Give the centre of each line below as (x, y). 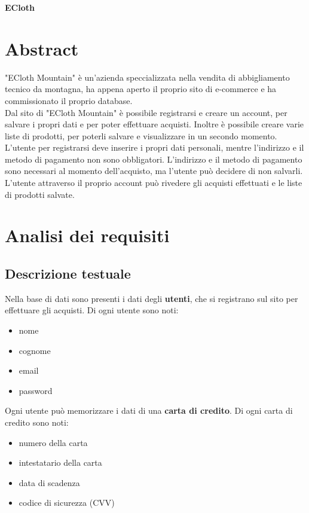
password (36, 390)
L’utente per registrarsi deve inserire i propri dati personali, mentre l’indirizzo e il (154, 147)
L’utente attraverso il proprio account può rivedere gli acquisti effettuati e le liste (154, 183)
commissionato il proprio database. (69, 100)
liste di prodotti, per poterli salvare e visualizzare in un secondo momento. (141, 135)
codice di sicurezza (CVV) (67, 503)
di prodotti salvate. (40, 194)
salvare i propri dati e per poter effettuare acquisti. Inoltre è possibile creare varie (154, 124)
